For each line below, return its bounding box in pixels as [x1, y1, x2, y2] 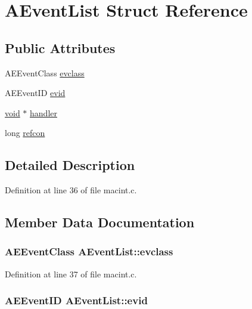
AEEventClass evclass [5, 66, 85, 79]
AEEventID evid [5, 86, 66, 99]
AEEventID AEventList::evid [5, 293, 148, 308]
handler [30, 106, 57, 119]
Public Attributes [5, 38, 116, 57]
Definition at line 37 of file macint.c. [5, 267, 137, 280]
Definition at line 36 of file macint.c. [5, 184, 137, 196]
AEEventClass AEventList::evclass [5, 244, 173, 259]
